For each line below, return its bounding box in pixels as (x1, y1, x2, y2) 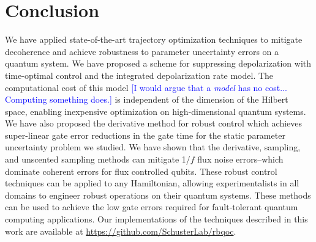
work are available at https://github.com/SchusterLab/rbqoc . (5, 224, 236, 237)
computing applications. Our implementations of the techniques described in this (5, 213, 308, 226)
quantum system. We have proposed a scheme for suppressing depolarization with (5, 57, 312, 70)
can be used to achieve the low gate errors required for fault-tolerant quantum (5, 200, 298, 213)
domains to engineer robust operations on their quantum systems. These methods (5, 188, 311, 201)
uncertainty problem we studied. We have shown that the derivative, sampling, (5, 141, 301, 153)
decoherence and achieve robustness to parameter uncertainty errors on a (5, 45, 279, 57)
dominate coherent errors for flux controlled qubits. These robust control (5, 164, 277, 177)
